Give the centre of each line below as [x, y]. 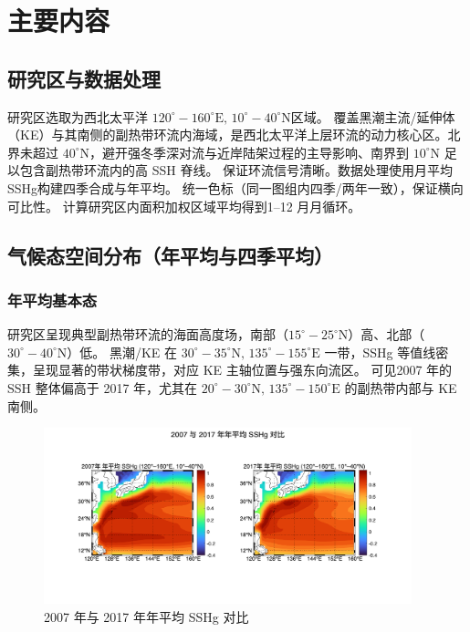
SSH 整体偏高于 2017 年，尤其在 [103, 387]
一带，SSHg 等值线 [380, 352]
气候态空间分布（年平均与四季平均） [170, 255]
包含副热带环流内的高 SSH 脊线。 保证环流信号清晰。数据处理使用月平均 [236, 170]
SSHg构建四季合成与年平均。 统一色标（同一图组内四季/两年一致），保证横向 [235, 187]
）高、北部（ [386, 334]
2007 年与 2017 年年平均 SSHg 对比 [146, 616]
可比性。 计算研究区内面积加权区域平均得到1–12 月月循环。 [184, 206]
